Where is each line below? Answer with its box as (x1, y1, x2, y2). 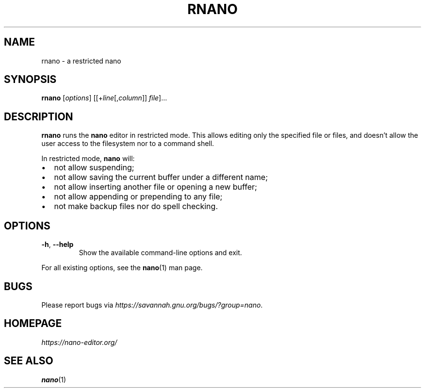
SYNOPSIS (4, 73, 57, 86)
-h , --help (41, 240, 74, 249)
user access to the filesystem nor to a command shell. (41, 139, 214, 148)
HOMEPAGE (4, 317, 62, 330)
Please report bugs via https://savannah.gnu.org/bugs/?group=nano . (41, 300, 263, 309)
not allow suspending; (54, 163, 134, 173)
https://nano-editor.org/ (41, 338, 117, 346)
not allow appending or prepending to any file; (54, 192, 223, 202)
